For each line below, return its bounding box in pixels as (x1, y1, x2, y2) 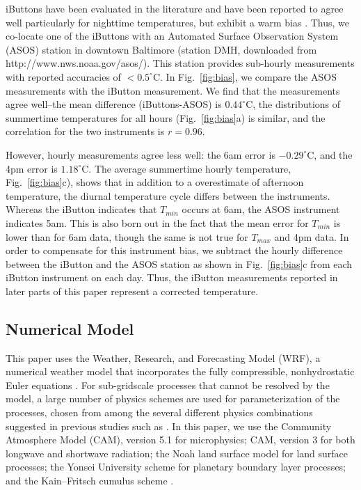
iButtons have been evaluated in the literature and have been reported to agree (6, 1, 344, 15)
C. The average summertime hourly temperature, (81, 161, 291, 175)
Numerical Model (6, 317, 134, 339)
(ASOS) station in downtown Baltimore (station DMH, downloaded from (6, 42, 317, 56)
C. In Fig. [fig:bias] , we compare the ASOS (152, 69, 337, 84)
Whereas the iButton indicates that (6, 202, 157, 216)
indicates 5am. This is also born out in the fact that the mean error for (6, 215, 309, 230)
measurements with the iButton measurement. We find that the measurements (6, 83, 340, 97)
